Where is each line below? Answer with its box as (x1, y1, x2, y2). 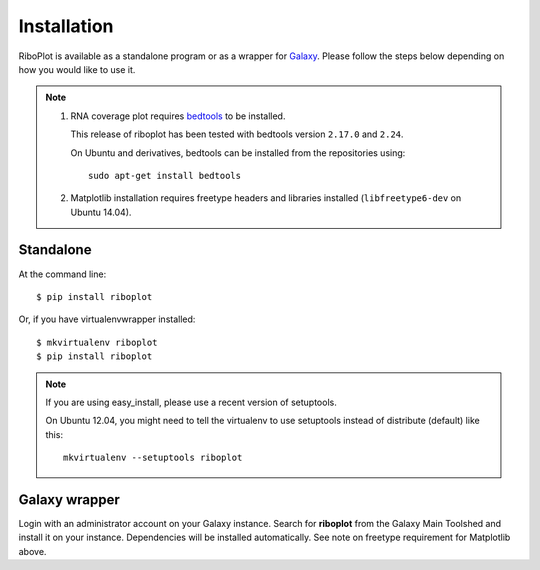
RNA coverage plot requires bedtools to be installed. (70, 110, 286, 122)
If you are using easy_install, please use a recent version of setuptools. (45, 396, 337, 408)
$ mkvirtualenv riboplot (36, 336, 158, 348)
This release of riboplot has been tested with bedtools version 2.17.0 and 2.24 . (70, 128, 404, 140)
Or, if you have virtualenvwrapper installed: (18, 313, 196, 325)
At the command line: (18, 268, 107, 280)
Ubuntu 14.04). (70, 206, 132, 218)
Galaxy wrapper (18, 491, 120, 508)
